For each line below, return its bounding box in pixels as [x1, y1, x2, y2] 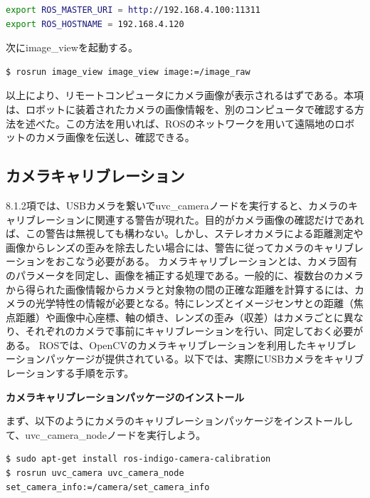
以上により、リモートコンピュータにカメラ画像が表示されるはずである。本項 [6, 88, 364, 103]
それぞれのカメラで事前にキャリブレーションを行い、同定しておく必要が [25, 323, 364, 338]
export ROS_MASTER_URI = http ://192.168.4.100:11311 [6, 5, 261, 15]
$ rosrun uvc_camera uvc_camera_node [6, 468, 184, 479]
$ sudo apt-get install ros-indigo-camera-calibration [6, 454, 271, 465]
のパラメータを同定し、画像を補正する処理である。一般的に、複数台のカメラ [6, 267, 364, 282]
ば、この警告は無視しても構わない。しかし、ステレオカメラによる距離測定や [6, 226, 364, 241]
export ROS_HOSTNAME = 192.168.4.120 [6, 19, 184, 29]
